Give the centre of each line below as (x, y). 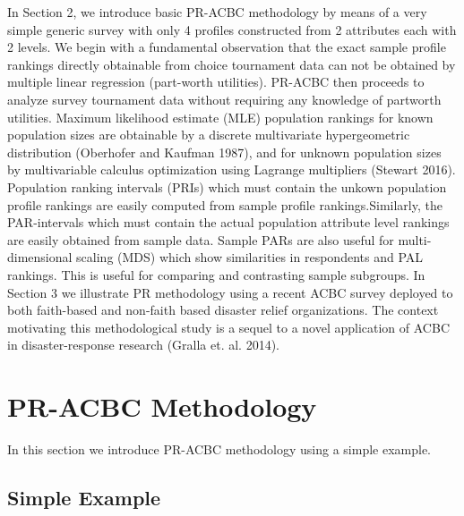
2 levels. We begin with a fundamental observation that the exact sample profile (227, 47)
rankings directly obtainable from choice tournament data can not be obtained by (232, 64)
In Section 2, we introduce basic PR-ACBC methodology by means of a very (217, 12)
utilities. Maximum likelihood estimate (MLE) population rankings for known (220, 117)
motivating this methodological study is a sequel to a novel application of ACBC (228, 327)
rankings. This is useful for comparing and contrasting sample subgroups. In (216, 274)
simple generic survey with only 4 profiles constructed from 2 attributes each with (232, 29)
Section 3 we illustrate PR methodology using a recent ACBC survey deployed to (230, 292)
